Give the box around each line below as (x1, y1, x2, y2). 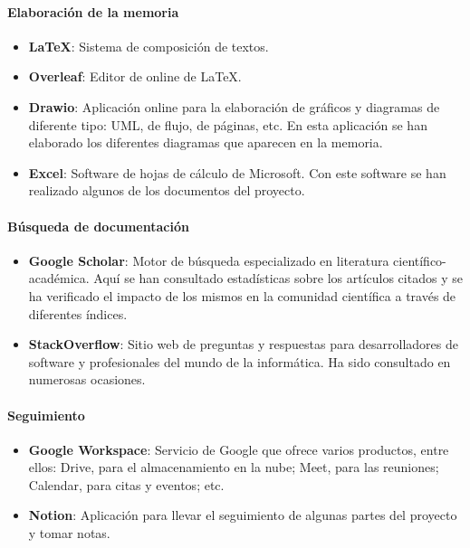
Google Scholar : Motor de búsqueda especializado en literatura (28, 250, 389, 269)
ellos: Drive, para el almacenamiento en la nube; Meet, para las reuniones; (28, 458, 439, 477)
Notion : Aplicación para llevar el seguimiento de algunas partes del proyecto (28, 505, 457, 524)
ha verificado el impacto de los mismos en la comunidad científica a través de (28, 286, 456, 305)
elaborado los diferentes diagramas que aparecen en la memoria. (28, 133, 383, 152)
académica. (28, 269, 90, 288)
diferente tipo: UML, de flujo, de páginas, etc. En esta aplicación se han (28, 115, 427, 134)
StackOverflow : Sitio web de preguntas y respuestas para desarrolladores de (28, 335, 459, 354)
